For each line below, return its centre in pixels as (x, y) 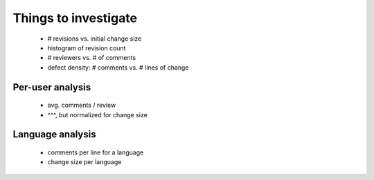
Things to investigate (75, 18)
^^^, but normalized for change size (98, 114)
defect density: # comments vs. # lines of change (118, 67)
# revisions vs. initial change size (95, 39)
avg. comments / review (82, 105)
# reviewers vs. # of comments (92, 58)
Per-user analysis (52, 87)
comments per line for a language (96, 152)
